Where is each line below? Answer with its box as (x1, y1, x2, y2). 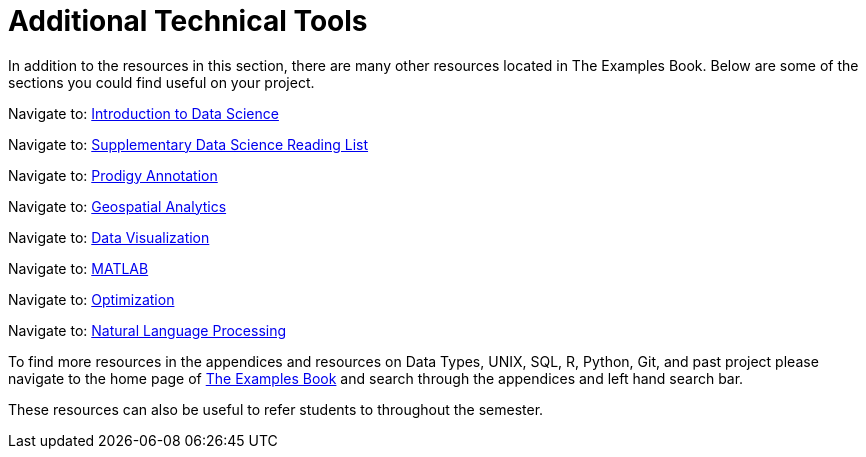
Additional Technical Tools (8, 4, 368, 38)
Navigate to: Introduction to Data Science (8, 104, 279, 122)
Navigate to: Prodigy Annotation (8, 166, 218, 184)
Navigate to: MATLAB (8, 259, 149, 277)
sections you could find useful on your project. (8, 73, 315, 91)
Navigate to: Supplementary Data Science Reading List (8, 135, 369, 153)
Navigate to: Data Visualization (8, 228, 210, 246)
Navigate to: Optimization (8, 290, 175, 308)
